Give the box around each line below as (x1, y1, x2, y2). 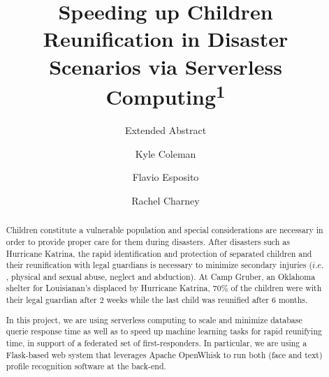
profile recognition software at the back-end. (6, 360, 166, 372)
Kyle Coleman (135, 146, 196, 161)
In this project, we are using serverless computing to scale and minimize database (6, 313, 302, 325)
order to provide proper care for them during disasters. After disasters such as (6, 235, 290, 247)
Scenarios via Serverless (49, 52, 282, 80)
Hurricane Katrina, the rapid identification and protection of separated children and (6, 247, 312, 259)
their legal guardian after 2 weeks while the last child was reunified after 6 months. (6, 294, 308, 306)
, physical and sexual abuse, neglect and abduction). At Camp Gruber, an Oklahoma (6, 270, 316, 282)
